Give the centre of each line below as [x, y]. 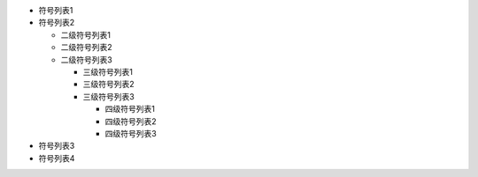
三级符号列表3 [108, 96]
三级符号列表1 [108, 71]
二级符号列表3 [86, 59]
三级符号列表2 [108, 85]
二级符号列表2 [86, 48]
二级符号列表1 [85, 34]
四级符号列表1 [130, 109]
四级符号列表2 [131, 121]
